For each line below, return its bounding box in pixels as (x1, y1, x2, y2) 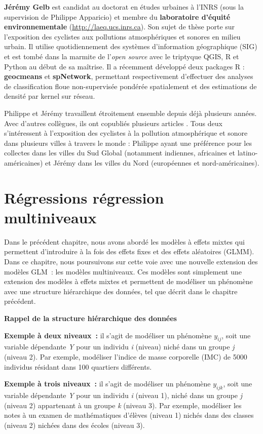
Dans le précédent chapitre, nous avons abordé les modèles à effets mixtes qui (4, 236, 245, 247)
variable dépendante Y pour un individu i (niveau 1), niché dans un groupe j (4, 389, 243, 400)
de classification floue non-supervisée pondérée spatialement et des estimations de (4, 81, 257, 91)
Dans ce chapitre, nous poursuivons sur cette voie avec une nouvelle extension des (4, 256, 258, 266)
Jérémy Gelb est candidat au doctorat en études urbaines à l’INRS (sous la (4, 2, 244, 12)
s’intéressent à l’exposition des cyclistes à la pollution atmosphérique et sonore (4, 128, 248, 138)
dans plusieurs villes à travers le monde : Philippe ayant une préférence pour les (4, 137, 252, 148)
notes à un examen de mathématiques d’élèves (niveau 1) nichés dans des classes (4, 410, 254, 420)
